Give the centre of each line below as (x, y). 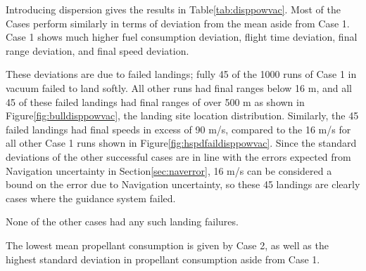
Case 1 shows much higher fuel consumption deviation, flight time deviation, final (182, 37)
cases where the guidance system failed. (91, 198)
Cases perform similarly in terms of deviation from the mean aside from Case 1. (178, 23)
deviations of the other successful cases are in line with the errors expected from (178, 156)
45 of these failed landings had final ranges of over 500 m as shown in (155, 101)
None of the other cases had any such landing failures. (122, 222)
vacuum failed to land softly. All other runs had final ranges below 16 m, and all (179, 87)
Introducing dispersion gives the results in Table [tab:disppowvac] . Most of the (173, 9)
